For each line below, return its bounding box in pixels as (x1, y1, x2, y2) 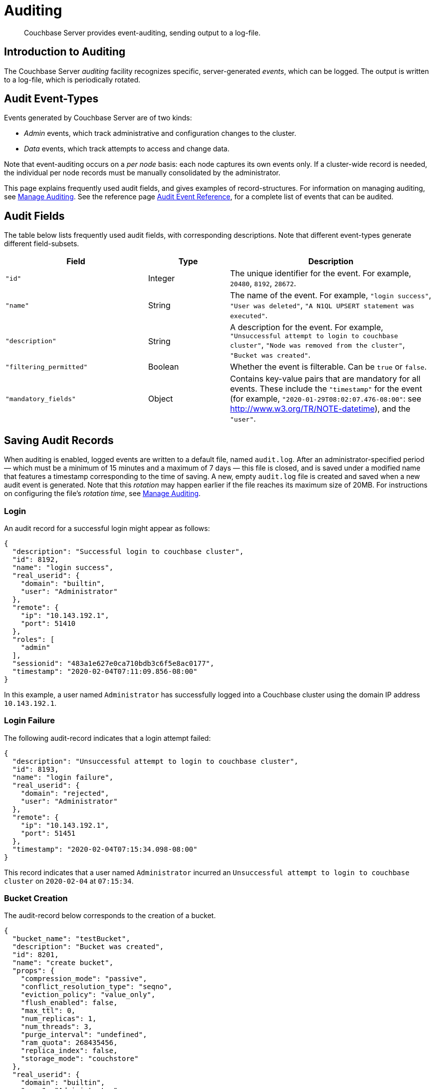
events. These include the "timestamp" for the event (230, 384, 423, 394)
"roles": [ (12, 635, 55, 643)
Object (148, 394, 173, 404)
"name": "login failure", (12, 773, 114, 781)
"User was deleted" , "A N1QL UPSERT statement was (230, 300, 415, 311)
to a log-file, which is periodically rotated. (4, 75, 141, 84)
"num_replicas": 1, (20, 1015, 97, 1023)
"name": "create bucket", (12, 959, 114, 967)
